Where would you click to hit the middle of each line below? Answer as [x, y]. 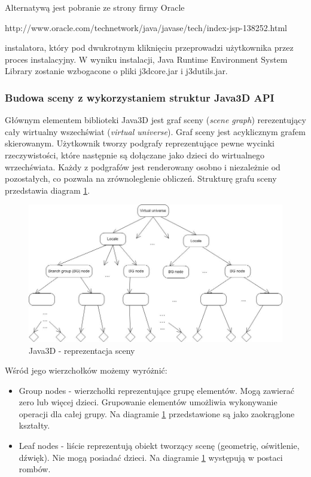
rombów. [35, 469]
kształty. [34, 425]
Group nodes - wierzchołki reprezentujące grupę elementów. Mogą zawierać [156, 390]
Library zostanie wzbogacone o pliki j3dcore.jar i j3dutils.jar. [116, 71]
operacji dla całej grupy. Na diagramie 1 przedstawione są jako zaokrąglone [157, 413]
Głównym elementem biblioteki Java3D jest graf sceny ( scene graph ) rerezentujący [155, 120]
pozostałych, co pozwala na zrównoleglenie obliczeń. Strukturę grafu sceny [141, 178]
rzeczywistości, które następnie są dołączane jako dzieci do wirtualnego [135, 155]
